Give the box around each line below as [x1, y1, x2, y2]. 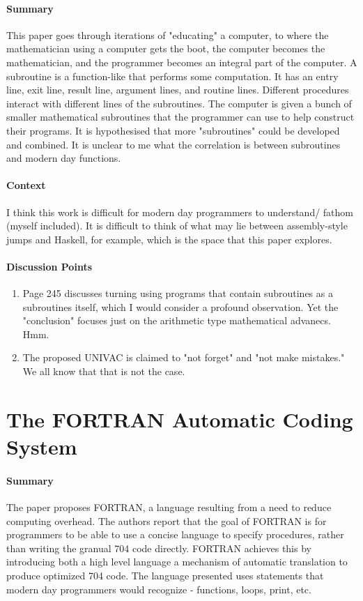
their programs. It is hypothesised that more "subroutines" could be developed [6, 123, 340, 137]
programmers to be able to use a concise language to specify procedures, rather [6, 527, 344, 542]
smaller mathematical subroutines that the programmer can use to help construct [6, 109, 355, 124]
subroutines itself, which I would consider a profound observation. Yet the [22, 299, 339, 314]
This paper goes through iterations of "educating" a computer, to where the [6, 27, 329, 42]
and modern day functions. [6, 151, 121, 165]
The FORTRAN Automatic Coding [6, 404, 353, 433]
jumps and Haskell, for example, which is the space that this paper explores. [6, 231, 332, 246]
